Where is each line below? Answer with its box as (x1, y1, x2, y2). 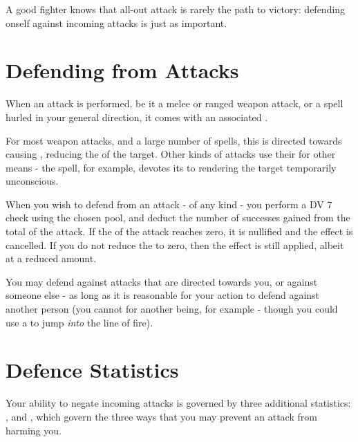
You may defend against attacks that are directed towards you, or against (6, 274, 318, 288)
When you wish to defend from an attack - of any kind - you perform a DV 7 (6, 196, 332, 211)
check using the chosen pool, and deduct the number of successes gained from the (6, 210, 350, 225)
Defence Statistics (6, 356, 179, 384)
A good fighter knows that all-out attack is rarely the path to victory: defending (6, 2, 346, 16)
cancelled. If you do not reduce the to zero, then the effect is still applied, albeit (6, 237, 344, 252)
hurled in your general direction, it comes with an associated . (6, 109, 268, 124)
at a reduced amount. (6, 251, 97, 266)
